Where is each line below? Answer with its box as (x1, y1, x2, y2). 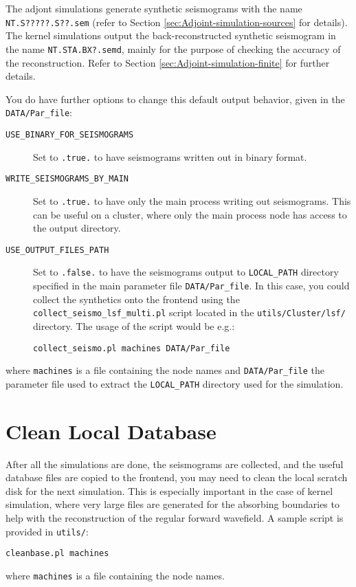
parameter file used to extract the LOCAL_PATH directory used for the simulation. (5, 376, 344, 390)
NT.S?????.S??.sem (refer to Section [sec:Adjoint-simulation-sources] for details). (5, 14, 348, 29)
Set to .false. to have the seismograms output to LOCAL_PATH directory (33, 265, 339, 279)
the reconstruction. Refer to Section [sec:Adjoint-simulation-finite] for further (5, 55, 330, 69)
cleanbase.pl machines (5, 549, 109, 559)
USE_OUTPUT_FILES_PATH (5, 245, 109, 255)
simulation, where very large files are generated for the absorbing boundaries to (5, 497, 340, 511)
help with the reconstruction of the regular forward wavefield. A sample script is (5, 511, 344, 525)
